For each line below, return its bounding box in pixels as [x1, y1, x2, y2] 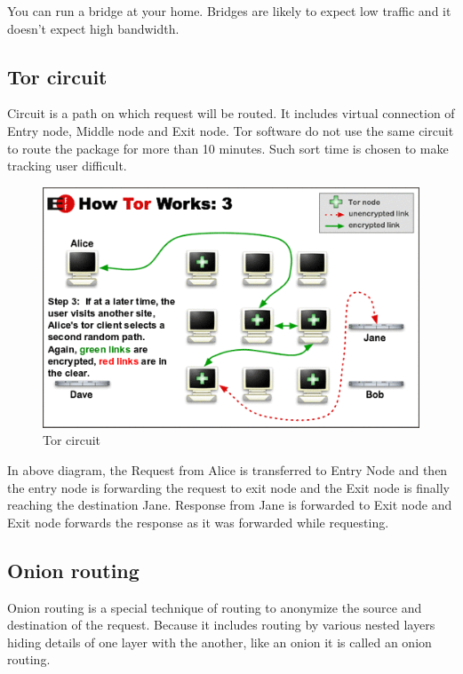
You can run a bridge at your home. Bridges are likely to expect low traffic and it [7, 2, 451, 20]
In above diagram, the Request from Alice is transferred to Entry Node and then [7, 460, 448, 479]
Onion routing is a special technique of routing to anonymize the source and [7, 598, 422, 616]
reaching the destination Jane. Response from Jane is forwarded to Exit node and [7, 496, 452, 514]
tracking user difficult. [7, 156, 127, 175]
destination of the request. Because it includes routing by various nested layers [7, 615, 435, 634]
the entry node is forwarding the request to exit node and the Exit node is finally [7, 478, 451, 496]
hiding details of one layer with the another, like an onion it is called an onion [7, 632, 432, 651]
